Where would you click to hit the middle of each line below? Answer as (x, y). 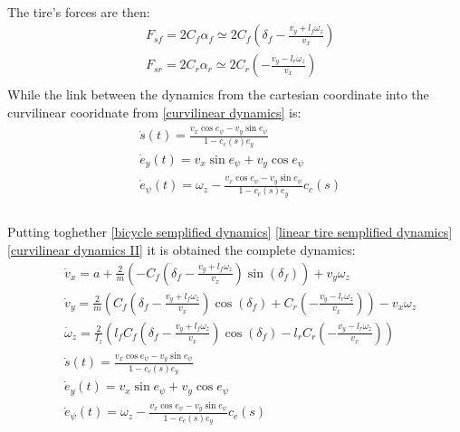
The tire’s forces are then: (79, 11)
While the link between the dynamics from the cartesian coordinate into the (218, 94)
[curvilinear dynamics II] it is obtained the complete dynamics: (182, 249)
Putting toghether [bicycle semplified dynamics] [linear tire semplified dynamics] (230, 232)
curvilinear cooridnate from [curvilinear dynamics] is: (154, 112)
